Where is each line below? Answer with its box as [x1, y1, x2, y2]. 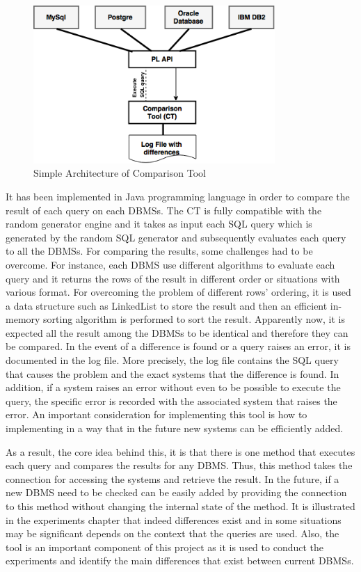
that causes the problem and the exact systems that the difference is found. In [6, 366, 339, 381]
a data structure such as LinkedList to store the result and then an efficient [6, 298, 328, 312]
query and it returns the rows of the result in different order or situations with [6, 271, 340, 285]
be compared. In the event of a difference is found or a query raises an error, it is [6, 339, 351, 353]
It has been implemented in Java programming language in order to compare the [6, 189, 350, 203]
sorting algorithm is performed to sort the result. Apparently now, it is [43, 312, 345, 326]
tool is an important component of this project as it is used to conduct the [6, 539, 324, 554]
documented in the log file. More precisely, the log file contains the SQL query [6, 353, 339, 367]
